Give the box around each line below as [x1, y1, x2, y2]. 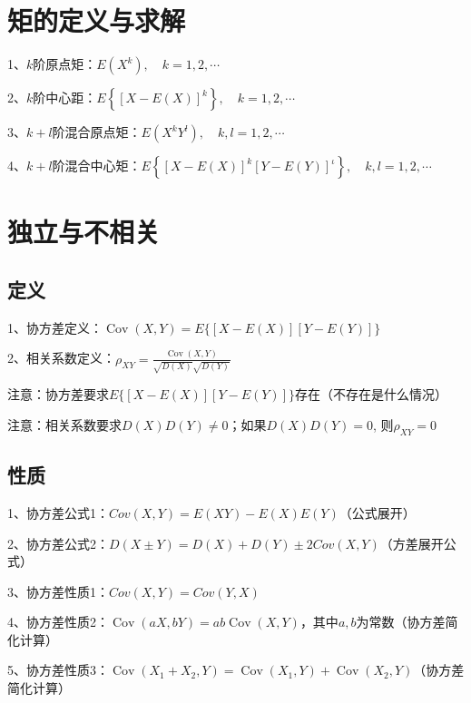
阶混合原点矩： [52, 122, 142, 142]
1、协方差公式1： [7, 503, 109, 522]
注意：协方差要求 [7, 385, 109, 404]
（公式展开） [339, 503, 416, 522]
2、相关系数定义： [7, 348, 115, 367]
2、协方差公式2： [7, 533, 109, 552]
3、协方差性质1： [7, 581, 109, 600]
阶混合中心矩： [52, 156, 142, 175]
